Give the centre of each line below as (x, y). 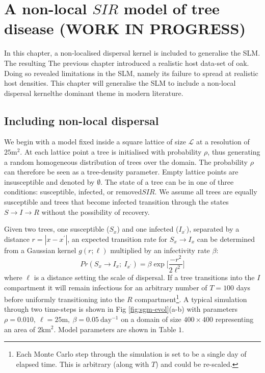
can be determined (226, 239)
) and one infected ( (148, 229)
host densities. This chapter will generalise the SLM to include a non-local (120, 83)
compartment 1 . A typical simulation (191, 298)
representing (234, 319)
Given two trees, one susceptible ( (57, 229)
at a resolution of (223, 142)
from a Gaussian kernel (40, 250)
